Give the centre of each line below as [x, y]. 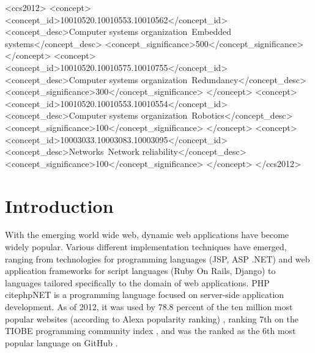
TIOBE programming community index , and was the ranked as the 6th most [150, 331]
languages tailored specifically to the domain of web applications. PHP [137, 282]
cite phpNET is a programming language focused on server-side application [145, 295]
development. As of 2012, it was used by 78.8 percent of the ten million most [149, 307]
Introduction [59, 205]
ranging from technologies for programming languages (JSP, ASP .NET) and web [157, 258]
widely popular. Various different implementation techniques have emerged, [146, 247]
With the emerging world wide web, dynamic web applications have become [147, 235]
